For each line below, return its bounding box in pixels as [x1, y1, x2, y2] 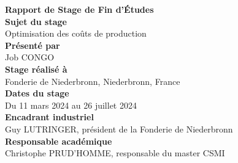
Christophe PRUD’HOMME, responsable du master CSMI [5, 147, 225, 159]
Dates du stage [5, 87, 69, 100]
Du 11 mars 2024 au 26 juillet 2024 [5, 98, 137, 111]
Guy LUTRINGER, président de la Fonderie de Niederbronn [5, 122, 233, 135]
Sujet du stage [5, 15, 67, 27]
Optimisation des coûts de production [5, 27, 147, 40]
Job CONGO [5, 51, 55, 63]
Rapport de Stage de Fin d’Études [5, 3, 154, 15]
